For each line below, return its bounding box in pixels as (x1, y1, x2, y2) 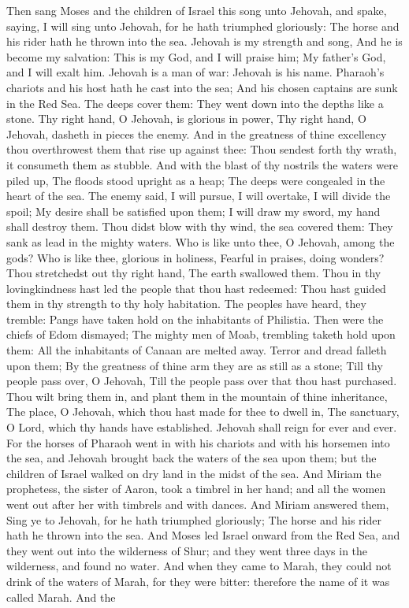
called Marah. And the (6, 588, 116, 605)
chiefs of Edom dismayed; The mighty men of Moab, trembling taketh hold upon (6, 326, 396, 343)
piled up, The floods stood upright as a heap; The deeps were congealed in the (6, 172, 385, 188)
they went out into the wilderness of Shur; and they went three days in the (6, 542, 368, 558)
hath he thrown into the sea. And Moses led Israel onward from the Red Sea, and (6, 527, 400, 543)
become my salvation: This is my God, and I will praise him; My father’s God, (6, 48, 386, 65)
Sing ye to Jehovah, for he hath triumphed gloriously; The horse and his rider (6, 511, 381, 528)
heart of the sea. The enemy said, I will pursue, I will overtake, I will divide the (6, 187, 391, 204)
